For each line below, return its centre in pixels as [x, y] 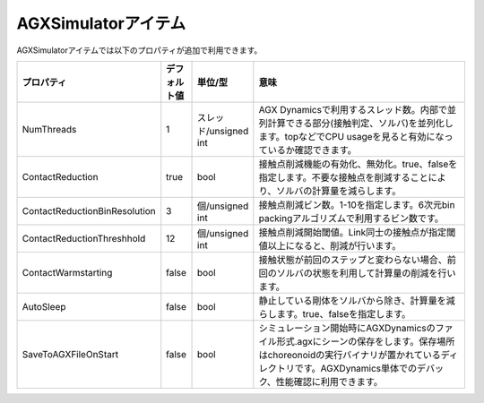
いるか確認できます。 [312, 150]
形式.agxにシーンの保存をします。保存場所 [366, 341]
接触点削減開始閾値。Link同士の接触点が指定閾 [357, 232]
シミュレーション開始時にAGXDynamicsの [347, 328]
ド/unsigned [223, 131]
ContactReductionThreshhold [84, 238]
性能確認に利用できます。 [329, 382]
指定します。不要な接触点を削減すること [344, 177]
